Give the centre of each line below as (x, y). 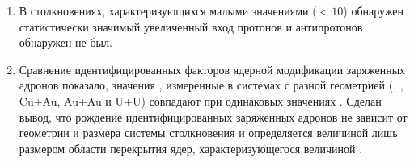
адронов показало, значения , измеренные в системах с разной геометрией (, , (211, 85)
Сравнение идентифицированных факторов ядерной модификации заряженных (212, 69)
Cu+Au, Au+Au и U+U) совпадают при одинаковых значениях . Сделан (200, 100)
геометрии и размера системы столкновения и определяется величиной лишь (208, 133)
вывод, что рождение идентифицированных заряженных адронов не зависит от (213, 116)
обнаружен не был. (65, 42)
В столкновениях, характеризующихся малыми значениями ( (168, 10)
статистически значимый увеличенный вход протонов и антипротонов (191, 26)
